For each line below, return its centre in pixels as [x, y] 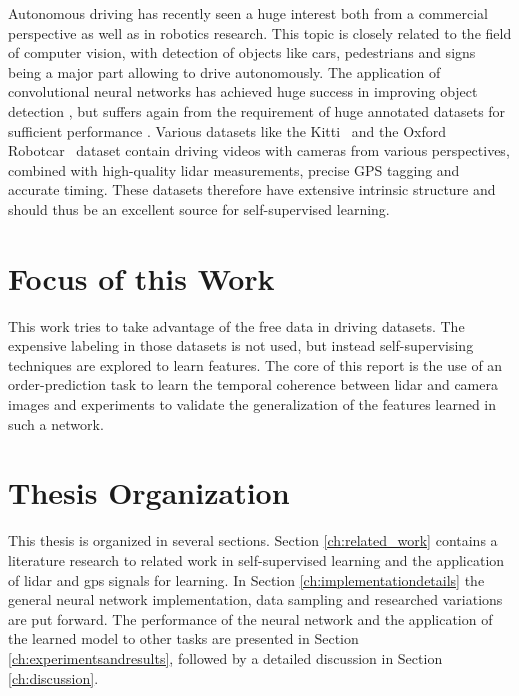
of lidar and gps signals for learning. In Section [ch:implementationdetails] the [246, 579]
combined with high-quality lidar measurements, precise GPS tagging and [234, 169]
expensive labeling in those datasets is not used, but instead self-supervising [241, 345]
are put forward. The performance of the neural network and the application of [250, 618]
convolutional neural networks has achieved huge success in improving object [243, 91]
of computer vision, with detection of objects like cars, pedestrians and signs [242, 52]
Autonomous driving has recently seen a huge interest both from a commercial [248, 13]
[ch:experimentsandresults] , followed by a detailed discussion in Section [225, 657]
